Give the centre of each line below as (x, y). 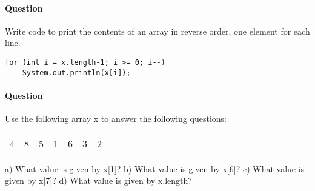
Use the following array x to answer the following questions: (116, 119)
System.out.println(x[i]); (76, 72)
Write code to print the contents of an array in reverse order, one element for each (157, 31)
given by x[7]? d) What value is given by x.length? (98, 180)
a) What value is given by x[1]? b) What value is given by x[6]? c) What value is (155, 168)
